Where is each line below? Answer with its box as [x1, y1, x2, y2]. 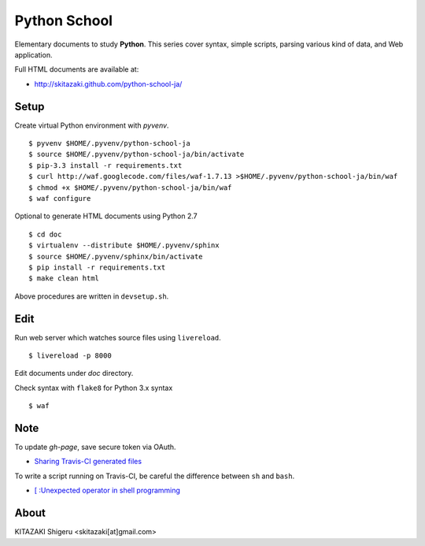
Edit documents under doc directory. [14, 369, 134, 378]
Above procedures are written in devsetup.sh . [14, 292, 169, 301]
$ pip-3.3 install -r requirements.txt [28, 161, 183, 169]
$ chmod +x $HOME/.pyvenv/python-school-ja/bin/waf [28, 183, 232, 192]
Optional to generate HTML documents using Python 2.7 [14, 211, 198, 221]
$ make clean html [28, 274, 100, 283]
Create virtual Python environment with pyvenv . [14, 121, 169, 130]
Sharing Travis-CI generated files [34, 457, 142, 466]
